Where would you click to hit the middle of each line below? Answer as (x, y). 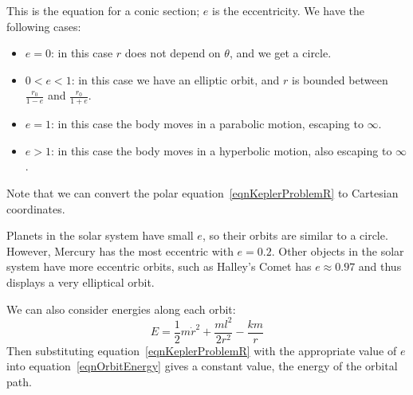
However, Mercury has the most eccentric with (120, 250)
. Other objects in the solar (338, 250)
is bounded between (340, 79)
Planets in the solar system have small (100, 235)
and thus (380, 266)
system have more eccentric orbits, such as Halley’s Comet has (159, 266)
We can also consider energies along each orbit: (121, 309)
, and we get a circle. (280, 53)
